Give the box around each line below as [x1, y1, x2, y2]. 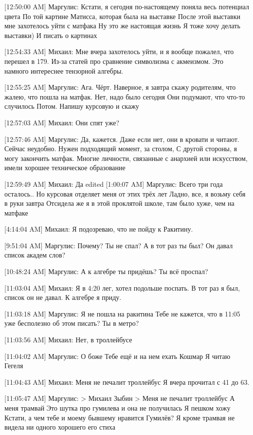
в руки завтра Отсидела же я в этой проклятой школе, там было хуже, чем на [4, 198, 235, 208]
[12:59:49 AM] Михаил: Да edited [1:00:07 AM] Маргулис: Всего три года [4, 178, 223, 189]
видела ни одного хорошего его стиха [4, 422, 115, 432]
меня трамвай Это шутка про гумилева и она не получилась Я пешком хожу [4, 403, 231, 413]
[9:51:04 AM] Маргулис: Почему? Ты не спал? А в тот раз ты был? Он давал [4, 240, 233, 250]
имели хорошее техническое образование [4, 162, 126, 173]
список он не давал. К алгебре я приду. [4, 292, 122, 302]
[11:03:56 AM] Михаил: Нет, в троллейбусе [4, 335, 132, 345]
